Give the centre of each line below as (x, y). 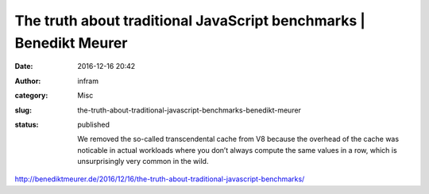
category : (31, 96)
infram (88, 81)
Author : (28, 81)
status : (27, 124)
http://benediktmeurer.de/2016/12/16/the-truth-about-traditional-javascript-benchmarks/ (160, 179)
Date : (24, 67)
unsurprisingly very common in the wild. (143, 162)
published (94, 124)
